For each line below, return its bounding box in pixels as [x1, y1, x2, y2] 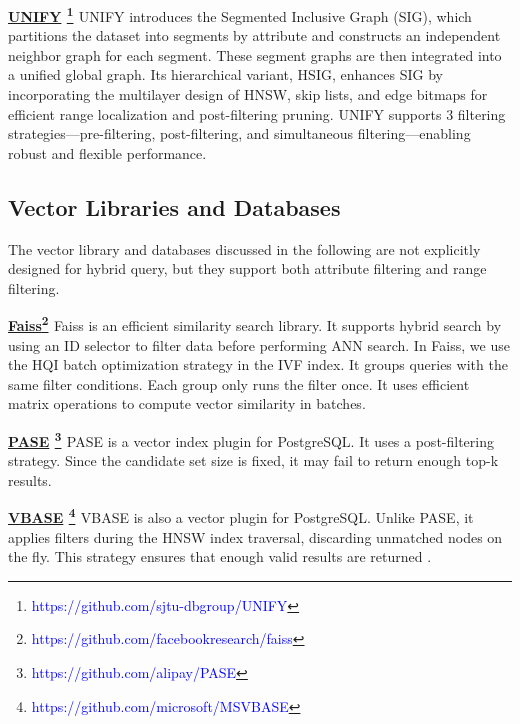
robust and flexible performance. [8, 142, 207, 163]
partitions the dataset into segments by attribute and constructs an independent [8, 25, 501, 46]
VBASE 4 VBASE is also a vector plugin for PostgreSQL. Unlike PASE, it [8, 504, 474, 528]
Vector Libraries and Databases [8, 191, 341, 222]
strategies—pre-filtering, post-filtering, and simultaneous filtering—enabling [8, 123, 471, 144]
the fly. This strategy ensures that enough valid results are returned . [8, 546, 432, 567]
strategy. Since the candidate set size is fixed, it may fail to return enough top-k [8, 450, 499, 471]
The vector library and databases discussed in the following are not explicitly [8, 238, 481, 259]
